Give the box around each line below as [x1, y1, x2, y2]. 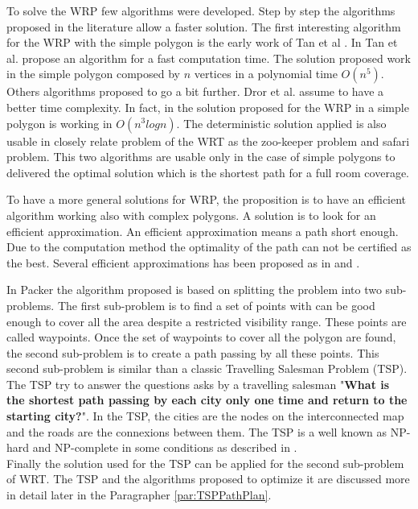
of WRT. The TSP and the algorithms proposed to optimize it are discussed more [6, 470, 410, 487]
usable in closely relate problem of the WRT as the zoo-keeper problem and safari [6, 132, 410, 149]
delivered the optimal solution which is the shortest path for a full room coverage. [6, 163, 410, 180]
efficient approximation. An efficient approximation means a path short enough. [6, 222, 399, 239]
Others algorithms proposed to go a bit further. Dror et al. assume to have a [6, 83, 384, 100]
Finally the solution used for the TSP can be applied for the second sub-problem [6, 454, 404, 471]
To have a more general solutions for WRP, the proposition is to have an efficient [6, 191, 407, 208]
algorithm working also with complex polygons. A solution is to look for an [6, 206, 376, 223]
